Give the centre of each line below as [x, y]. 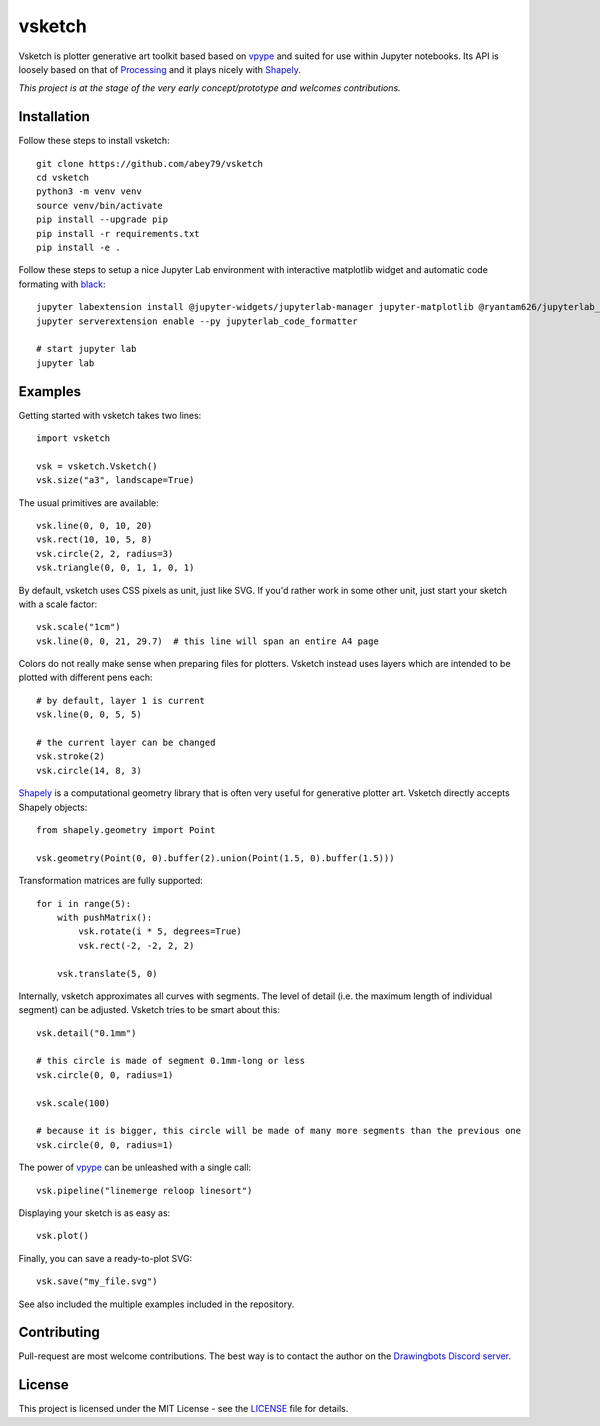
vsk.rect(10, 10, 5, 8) [94, 539]
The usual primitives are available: [88, 502]
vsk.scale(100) [73, 1103]
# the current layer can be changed [126, 743]
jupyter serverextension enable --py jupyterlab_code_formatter [197, 321]
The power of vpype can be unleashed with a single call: [135, 1167]
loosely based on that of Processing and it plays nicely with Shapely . [160, 69]
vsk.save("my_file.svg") [97, 1281]
